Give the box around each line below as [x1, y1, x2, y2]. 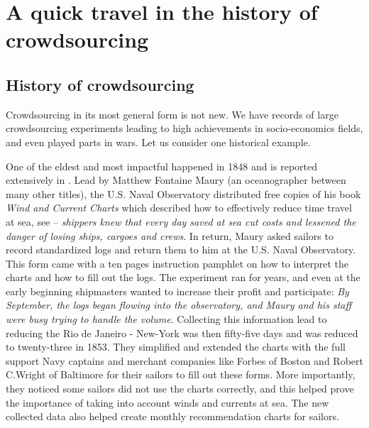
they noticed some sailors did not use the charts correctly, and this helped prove [6, 381, 354, 396]
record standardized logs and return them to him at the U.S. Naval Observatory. [6, 242, 356, 257]
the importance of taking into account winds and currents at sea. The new [6, 395, 329, 410]
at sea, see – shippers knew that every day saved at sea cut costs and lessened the [6, 214, 356, 229]
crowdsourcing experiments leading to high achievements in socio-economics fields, [6, 121, 363, 136]
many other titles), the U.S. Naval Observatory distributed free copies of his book [6, 186, 361, 201]
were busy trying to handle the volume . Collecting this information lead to [6, 312, 327, 327]
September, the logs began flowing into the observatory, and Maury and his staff [6, 297, 352, 312]
